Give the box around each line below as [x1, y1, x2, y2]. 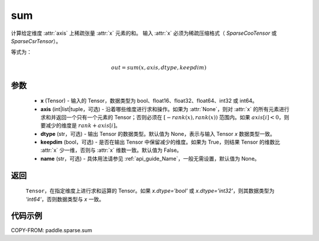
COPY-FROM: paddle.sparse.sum [11, 226, 93, 233]
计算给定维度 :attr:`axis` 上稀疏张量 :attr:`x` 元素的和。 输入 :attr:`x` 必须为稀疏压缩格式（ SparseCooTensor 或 [11, 30, 277, 37]
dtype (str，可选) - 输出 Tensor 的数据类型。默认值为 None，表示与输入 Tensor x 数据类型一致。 [40, 130, 276, 137]
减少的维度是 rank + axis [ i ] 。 [45, 122, 121, 129]
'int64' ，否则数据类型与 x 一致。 [25, 196, 105, 203]
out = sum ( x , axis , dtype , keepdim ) [111, 64, 207, 71]
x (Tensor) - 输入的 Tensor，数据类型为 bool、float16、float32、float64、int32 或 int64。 [40, 97, 258, 105]
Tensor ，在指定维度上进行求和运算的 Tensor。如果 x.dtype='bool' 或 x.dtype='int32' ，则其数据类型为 [25, 187, 275, 194]
